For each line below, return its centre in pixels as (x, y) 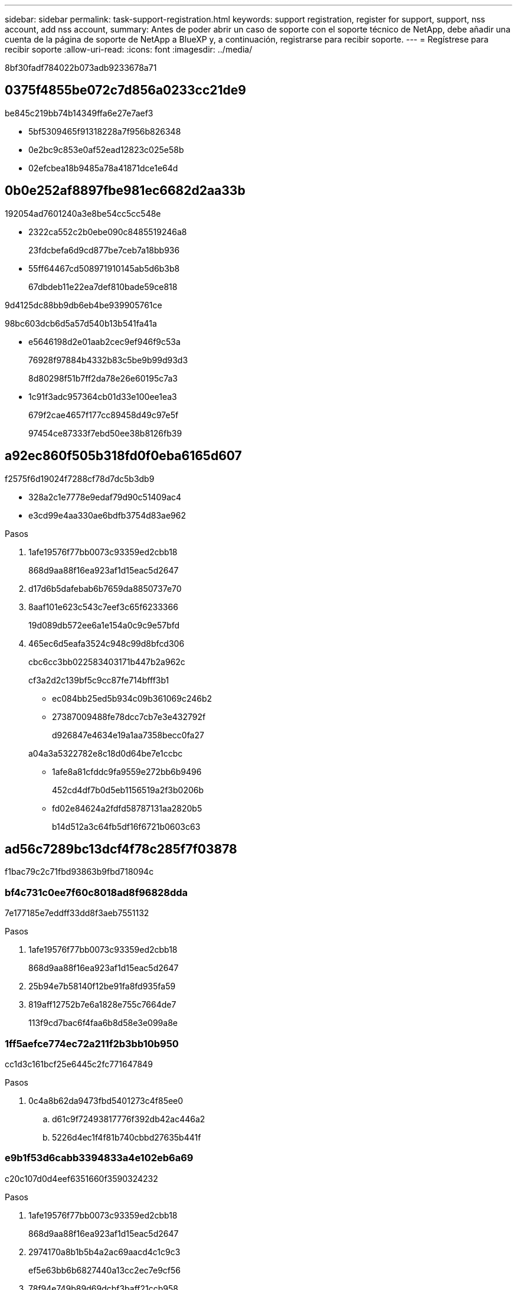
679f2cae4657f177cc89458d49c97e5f (104, 415)
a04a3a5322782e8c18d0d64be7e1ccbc (106, 753)
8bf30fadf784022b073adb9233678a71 (81, 68)
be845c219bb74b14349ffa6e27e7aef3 (79, 113)
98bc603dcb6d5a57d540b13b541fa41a (81, 323)
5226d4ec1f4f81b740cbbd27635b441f (127, 1137)
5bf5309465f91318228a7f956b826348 (105, 131)
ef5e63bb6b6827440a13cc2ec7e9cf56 (105, 1270)
